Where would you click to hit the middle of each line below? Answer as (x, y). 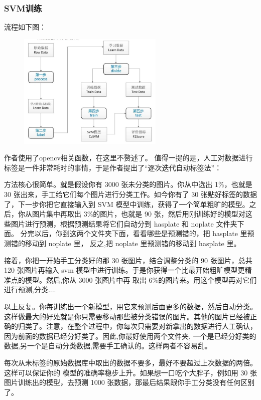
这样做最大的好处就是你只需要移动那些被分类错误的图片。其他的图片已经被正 (130, 316)
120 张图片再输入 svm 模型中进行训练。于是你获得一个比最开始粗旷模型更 (124, 270)
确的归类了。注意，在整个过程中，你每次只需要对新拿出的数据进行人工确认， (130, 326)
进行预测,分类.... (30, 289)
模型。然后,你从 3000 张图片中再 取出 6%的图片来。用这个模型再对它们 (141, 279)
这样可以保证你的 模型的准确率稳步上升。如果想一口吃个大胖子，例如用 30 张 (130, 372)
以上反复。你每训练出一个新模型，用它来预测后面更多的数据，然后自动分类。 (130, 307)
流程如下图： (25, 27)
